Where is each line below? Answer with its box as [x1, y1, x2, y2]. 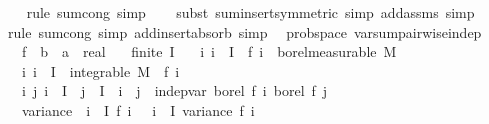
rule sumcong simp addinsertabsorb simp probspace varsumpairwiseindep [7, 21, 482, 42]
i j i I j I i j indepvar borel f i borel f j [21, 80, 328, 101]
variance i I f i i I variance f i [21, 99, 255, 120]
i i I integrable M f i [21, 60, 180, 81]
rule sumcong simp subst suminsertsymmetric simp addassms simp [26, 2, 475, 22]
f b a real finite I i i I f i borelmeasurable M [21, 41, 397, 62]
